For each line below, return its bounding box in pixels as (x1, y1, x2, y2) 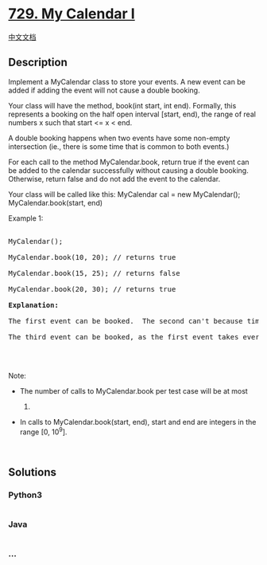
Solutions (8, 465, 57, 479)
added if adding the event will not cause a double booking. (8, 85, 200, 95)
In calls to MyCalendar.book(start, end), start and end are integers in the (19, 417, 257, 426)
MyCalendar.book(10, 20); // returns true (8, 253, 176, 261)
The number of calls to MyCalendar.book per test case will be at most (19, 386, 248, 395)
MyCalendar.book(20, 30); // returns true (8, 284, 176, 293)
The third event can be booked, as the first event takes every (8, 332, 265, 341)
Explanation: (8, 300, 60, 309)
